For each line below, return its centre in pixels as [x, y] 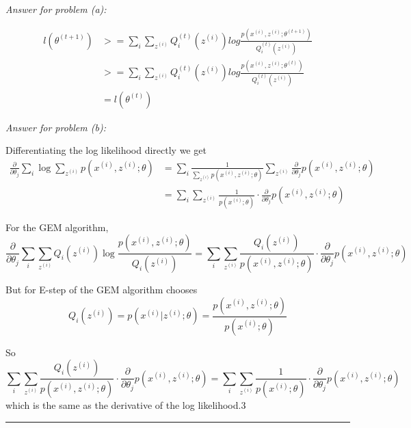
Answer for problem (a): [56, 9]
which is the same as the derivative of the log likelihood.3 [126, 405]
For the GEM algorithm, [57, 227]
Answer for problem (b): [56, 127]
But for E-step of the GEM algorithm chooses [102, 290]
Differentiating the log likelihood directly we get [106, 150]
